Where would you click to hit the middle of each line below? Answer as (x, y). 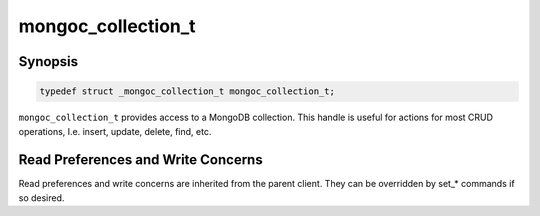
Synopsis (48, 61)
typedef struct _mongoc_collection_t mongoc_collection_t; (187, 91)
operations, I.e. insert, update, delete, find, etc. (115, 131)
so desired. (41, 197)
